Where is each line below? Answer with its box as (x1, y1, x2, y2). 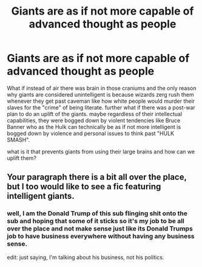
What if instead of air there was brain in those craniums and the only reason (7, 84, 197, 92)
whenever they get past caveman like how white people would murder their (7, 97, 195, 105)
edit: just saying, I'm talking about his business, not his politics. (7, 254, 164, 261)
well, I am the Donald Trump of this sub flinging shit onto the (7, 209, 187, 218)
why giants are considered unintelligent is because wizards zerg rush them (7, 91, 194, 98)
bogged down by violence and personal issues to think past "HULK (7, 130, 175, 137)
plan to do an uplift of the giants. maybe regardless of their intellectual (7, 110, 183, 117)
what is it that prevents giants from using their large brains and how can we (7, 148, 195, 155)
